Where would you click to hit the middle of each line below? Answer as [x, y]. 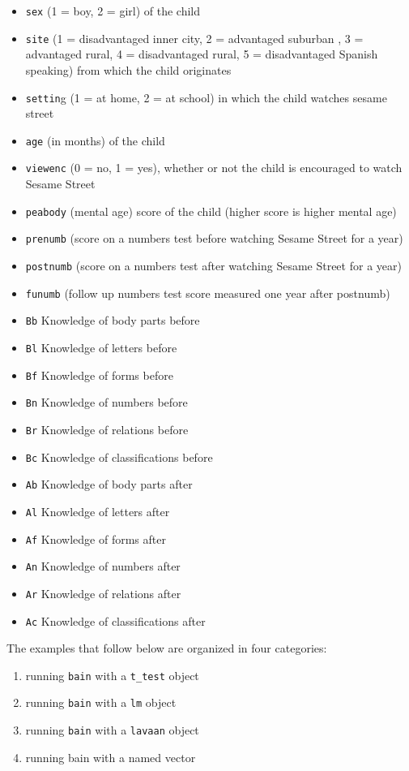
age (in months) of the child [95, 140]
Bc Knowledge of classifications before [119, 457]
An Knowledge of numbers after [103, 566]
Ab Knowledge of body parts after [109, 484]
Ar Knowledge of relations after [103, 593]
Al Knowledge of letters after [98, 511]
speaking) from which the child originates [128, 69]
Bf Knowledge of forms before [99, 375]
